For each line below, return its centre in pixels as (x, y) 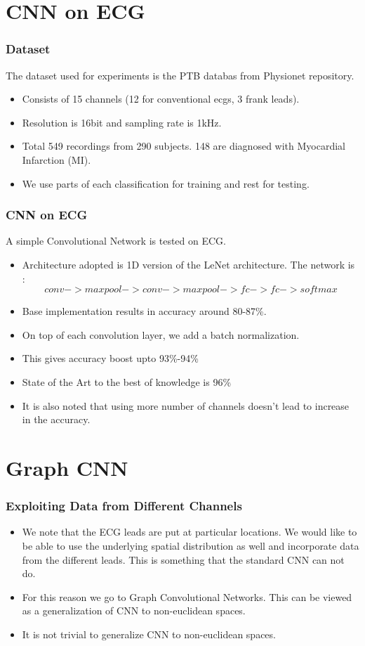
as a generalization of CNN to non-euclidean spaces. (134, 611)
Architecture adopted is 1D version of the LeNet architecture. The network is (188, 264)
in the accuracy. (56, 419)
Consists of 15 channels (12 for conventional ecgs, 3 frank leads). (161, 99)
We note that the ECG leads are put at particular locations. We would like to (190, 532)
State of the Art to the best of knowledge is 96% (127, 381)
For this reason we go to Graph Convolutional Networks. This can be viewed (187, 596)
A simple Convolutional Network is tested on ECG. (116, 241)
